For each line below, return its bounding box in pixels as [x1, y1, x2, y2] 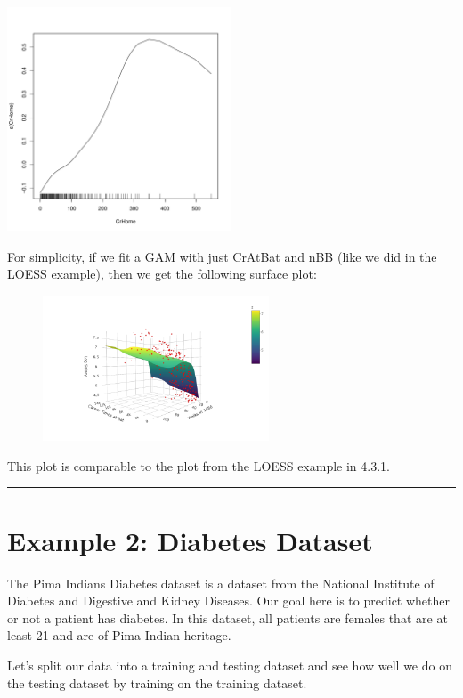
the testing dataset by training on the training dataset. [7, 673, 307, 692]
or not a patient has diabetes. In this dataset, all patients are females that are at [7, 608, 448, 627]
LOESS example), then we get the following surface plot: [7, 264, 317, 283]
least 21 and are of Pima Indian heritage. [7, 626, 231, 645]
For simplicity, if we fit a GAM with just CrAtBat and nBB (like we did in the [7, 247, 437, 265]
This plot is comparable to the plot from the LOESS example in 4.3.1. [7, 456, 390, 475]
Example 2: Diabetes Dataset [7, 522, 373, 558]
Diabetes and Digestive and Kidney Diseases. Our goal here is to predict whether [7, 591, 451, 610]
